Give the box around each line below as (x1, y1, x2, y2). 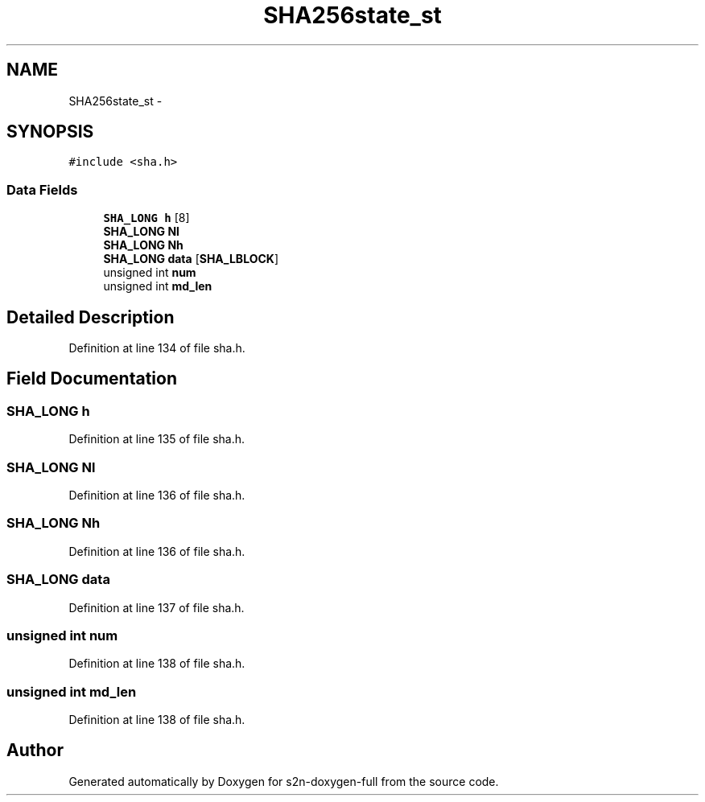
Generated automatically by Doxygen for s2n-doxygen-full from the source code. (68, 774, 499, 788)
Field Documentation (6, 368, 177, 389)
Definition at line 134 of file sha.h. (68, 341, 245, 356)
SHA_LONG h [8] (103, 211, 190, 225)
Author (6, 740, 64, 761)
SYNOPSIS (6, 121, 94, 142)
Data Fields (6, 181, 78, 198)
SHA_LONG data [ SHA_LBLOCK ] (103, 252, 278, 266)
